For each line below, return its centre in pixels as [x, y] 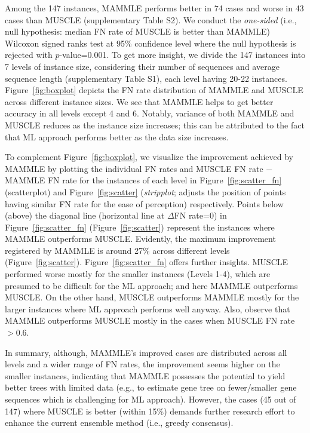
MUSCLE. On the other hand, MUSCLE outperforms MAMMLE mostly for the [152, 297]
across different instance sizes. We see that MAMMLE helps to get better [139, 101]
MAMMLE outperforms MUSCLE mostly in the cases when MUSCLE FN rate [150, 320]
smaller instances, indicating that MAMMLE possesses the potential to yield [145, 375]
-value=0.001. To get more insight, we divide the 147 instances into [182, 55]
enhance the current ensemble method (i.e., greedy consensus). [119, 423]
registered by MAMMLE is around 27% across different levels [117, 250]
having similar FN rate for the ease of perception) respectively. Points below [144, 203]
